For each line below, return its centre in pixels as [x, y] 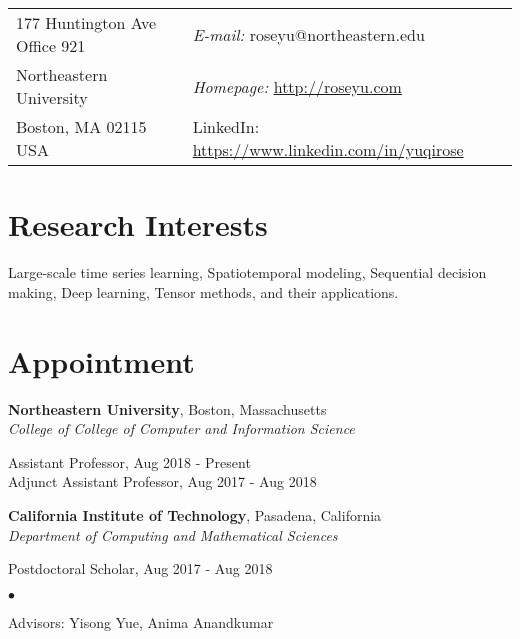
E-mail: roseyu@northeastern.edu [308, 34]
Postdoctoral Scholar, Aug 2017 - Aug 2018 [140, 568]
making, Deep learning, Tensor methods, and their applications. [203, 291]
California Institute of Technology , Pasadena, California [195, 515]
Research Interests [138, 224]
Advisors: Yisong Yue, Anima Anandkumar [141, 621]
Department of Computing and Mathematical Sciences [173, 534]
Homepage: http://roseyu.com [297, 86]
